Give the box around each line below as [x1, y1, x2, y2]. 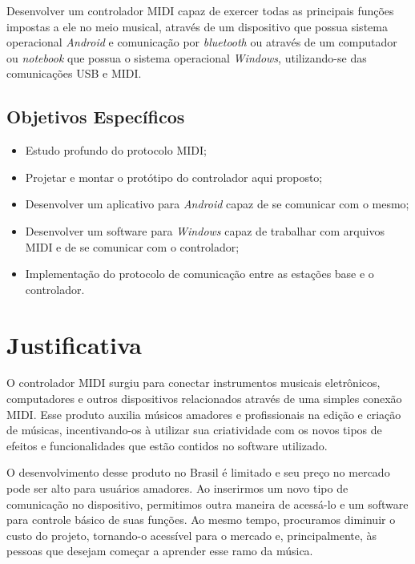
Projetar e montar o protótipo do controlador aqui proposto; [25, 168, 323, 185]
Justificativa [6, 328, 142, 361]
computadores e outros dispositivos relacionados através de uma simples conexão [6, 390, 402, 407]
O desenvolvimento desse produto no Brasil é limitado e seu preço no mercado [6, 464, 390, 481]
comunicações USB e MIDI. [6, 65, 142, 82]
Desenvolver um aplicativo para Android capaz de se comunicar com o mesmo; [25, 195, 409, 212]
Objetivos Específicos [6, 104, 185, 129]
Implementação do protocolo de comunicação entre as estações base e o [25, 265, 374, 282]
